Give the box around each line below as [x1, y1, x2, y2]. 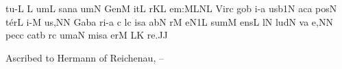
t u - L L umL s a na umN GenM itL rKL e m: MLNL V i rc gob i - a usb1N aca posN [5, 1, 337, 15]
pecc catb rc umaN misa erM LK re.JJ [5, 28, 168, 42]
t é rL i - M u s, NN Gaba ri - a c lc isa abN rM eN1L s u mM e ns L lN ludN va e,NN [5, 14, 333, 28]
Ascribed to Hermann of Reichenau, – [5, 50, 164, 64]
